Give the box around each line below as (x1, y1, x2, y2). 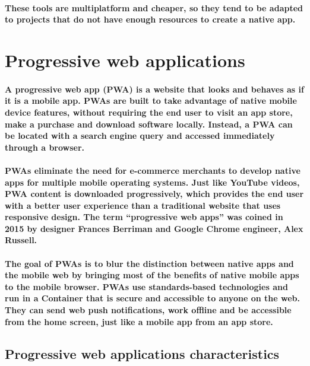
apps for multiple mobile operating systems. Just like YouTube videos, (5, 176, 300, 188)
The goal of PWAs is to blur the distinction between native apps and (5, 257, 294, 269)
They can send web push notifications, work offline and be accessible (5, 304, 292, 316)
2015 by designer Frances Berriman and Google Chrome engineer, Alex (5, 222, 303, 234)
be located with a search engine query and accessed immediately (5, 129, 275, 142)
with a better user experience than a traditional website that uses (5, 199, 281, 211)
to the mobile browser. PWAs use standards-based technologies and (5, 280, 288, 292)
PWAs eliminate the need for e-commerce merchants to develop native (5, 164, 300, 176)
